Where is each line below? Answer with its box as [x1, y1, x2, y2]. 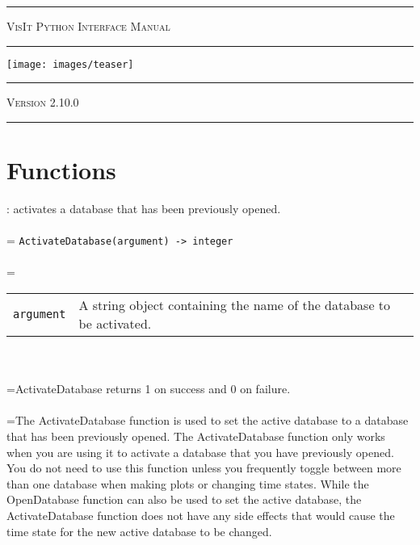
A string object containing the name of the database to [78, 296, 391, 314]
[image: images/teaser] [6, 58, 134, 70]
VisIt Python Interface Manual [6, 18, 170, 34]
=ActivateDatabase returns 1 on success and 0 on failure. [6, 380, 291, 397]
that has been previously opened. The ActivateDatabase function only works [6, 427, 385, 444]
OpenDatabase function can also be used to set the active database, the [6, 491, 362, 508]
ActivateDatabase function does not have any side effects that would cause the [6, 506, 395, 523]
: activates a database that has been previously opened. [6, 199, 281, 216]
